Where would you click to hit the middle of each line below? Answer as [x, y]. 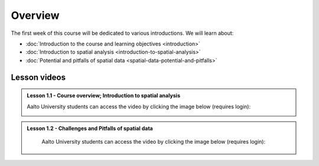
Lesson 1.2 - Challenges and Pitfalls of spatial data [90, 128]
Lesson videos [38, 77]
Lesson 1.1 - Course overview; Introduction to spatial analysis [103, 96]
